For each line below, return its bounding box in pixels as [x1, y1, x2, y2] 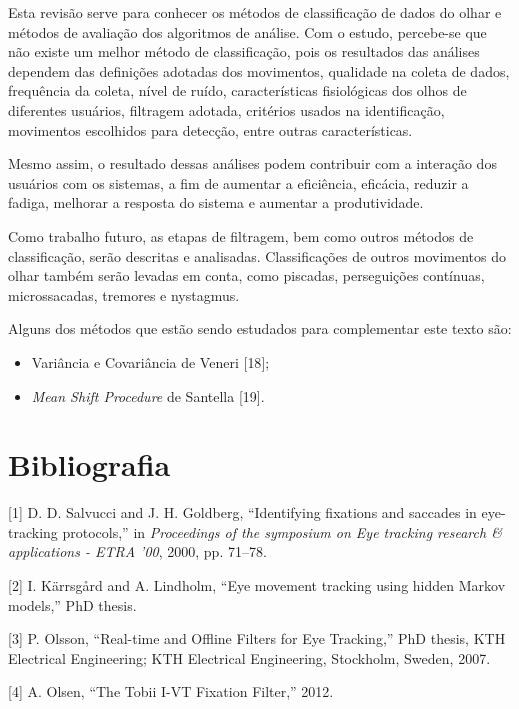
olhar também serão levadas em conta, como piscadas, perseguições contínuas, [8, 265, 485, 286]
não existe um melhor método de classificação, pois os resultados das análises [8, 41, 480, 62]
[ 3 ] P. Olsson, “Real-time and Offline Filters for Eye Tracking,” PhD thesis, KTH [8, 628, 506, 649]
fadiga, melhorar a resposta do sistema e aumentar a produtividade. [8, 192, 424, 213]
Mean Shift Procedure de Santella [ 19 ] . [31, 385, 265, 406]
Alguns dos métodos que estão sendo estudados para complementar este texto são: [8, 318, 512, 339]
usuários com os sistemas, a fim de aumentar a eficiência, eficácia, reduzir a [8, 172, 469, 193]
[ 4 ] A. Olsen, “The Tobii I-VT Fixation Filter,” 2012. [8, 681, 334, 702]
